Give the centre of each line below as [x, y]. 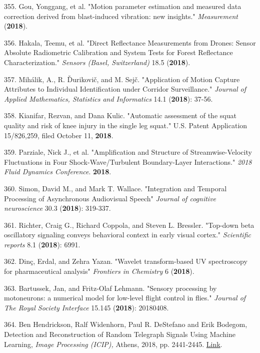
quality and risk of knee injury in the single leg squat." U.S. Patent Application [126, 125]
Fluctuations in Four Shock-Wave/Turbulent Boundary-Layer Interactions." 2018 [128, 161]
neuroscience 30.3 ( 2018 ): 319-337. [57, 208]
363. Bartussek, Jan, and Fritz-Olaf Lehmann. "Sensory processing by [110, 288]
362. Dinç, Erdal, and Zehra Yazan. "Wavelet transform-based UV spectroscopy [126, 261]
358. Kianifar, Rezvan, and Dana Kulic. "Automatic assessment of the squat [120, 115]
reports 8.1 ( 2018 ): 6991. [42, 244]
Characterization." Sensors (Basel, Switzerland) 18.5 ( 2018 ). [97, 62]
